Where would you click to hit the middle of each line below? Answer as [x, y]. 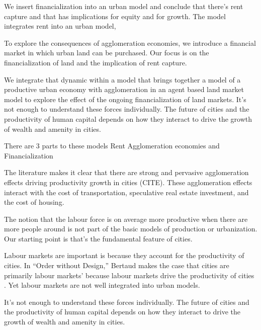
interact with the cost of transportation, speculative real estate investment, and [126, 192]
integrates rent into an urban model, [60, 26]
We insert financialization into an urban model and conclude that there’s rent [124, 6]
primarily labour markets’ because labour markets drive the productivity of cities [129, 275]
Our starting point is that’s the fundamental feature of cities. [98, 238]
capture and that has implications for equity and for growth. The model [115, 16]
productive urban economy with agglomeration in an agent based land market [124, 89]
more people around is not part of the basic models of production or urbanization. [131, 229]
